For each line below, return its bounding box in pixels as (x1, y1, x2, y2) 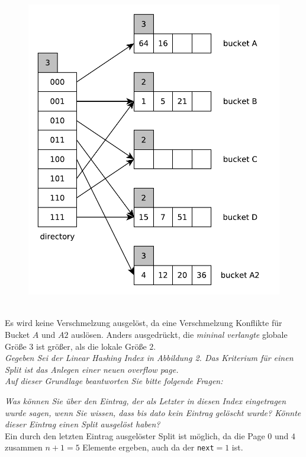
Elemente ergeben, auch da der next (82, 441, 214, 453)
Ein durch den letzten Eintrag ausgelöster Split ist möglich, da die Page (5, 429, 265, 442)
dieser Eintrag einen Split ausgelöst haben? (5, 418, 160, 430)
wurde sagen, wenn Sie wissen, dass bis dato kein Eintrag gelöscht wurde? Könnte (5, 406, 301, 418)
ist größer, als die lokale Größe (36, 340, 147, 352)
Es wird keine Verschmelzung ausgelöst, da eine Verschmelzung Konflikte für (5, 317, 282, 329)
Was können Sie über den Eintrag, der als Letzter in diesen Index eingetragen (5, 394, 286, 407)
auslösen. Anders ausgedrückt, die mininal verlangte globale (71, 328, 288, 340)
